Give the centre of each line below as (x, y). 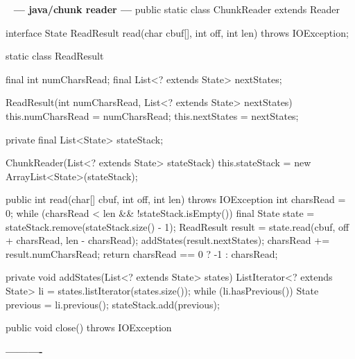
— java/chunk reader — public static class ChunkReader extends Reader (176, 9)
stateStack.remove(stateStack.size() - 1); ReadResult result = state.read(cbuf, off (177, 226)
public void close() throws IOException (89, 327)
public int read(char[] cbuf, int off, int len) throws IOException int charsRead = (176, 199)
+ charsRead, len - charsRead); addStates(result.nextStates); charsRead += (168, 240)
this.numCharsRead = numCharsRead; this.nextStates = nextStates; (152, 115)
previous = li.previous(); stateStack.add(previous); (113, 304)
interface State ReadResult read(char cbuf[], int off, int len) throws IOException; (177, 32)
